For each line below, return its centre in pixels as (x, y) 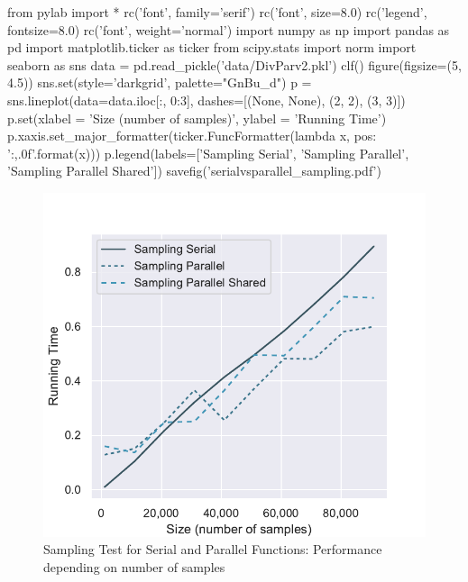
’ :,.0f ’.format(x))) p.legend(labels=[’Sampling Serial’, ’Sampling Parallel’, (208, 153)
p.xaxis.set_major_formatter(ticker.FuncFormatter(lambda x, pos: (192, 136)
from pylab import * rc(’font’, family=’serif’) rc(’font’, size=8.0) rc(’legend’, (217, 12)
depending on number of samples (134, 566)
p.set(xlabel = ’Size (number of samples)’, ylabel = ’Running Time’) (197, 118)
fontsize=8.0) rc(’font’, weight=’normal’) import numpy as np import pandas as (229, 29)
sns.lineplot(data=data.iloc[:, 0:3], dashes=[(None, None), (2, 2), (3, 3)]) (206, 100)
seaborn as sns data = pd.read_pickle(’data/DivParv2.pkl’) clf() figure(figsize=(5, (234, 64)
